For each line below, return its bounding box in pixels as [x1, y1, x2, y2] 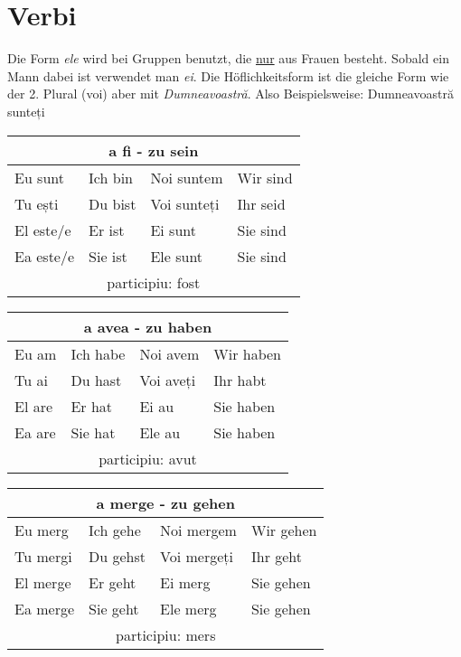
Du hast [71, 369, 122, 390]
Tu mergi [14, 545, 72, 567]
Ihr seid [237, 192, 286, 214]
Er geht [89, 571, 136, 593]
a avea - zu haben [83, 315, 212, 337]
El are [14, 395, 53, 417]
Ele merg [160, 597, 217, 619]
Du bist [89, 192, 136, 214]
